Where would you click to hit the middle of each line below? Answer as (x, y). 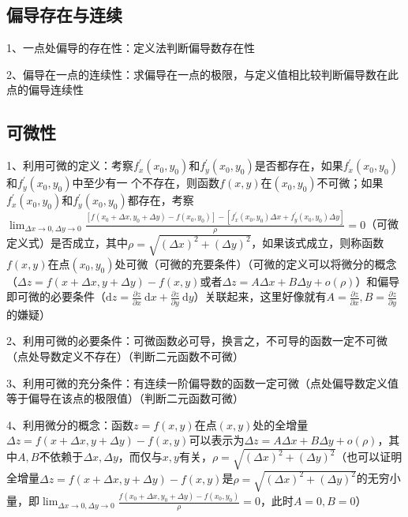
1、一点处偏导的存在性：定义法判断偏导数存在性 (131, 48)
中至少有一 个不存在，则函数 (146, 183)
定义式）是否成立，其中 (67, 243)
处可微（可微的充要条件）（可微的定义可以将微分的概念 (256, 263)
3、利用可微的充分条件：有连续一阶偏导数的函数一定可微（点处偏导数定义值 (202, 382)
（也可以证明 (369, 457)
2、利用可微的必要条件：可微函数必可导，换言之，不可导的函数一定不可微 (197, 341)
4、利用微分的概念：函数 (70, 424)
